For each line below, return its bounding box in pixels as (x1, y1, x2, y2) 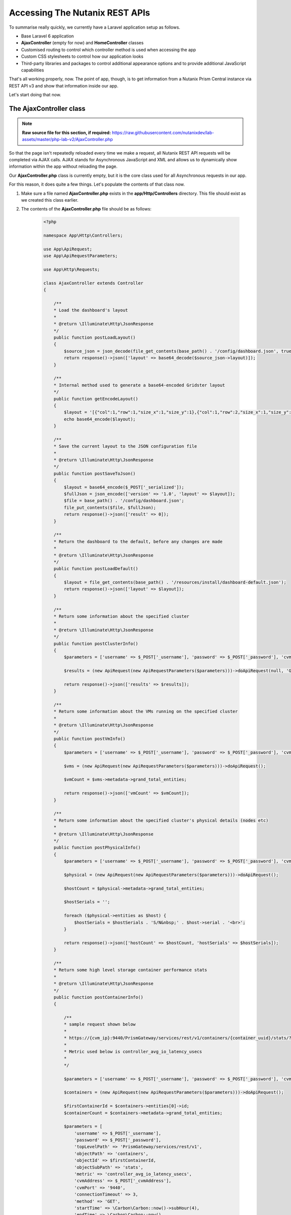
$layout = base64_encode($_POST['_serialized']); (64, 484, 184, 490)
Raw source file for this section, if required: (22, 129, 111, 136)
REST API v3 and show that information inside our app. (9, 83, 119, 88)
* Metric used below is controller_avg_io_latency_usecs (64, 1049, 202, 1055)
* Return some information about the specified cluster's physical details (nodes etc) (53, 817, 269, 823)
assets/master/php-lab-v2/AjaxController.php (22, 137, 113, 142)
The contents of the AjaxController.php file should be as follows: (21, 206, 152, 212)
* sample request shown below (64, 1022, 136, 1027)
